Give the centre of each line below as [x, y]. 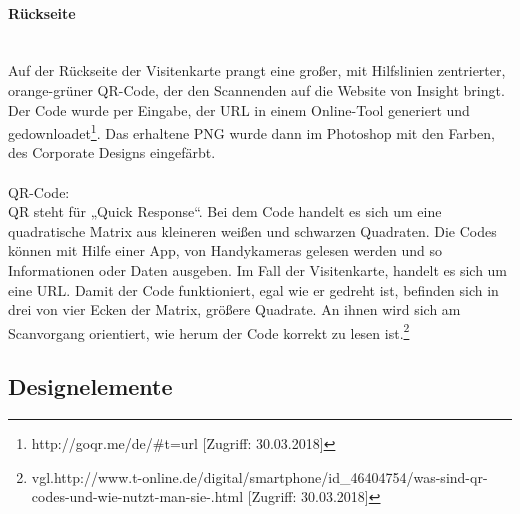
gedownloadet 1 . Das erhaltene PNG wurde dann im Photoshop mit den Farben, [251, 131]
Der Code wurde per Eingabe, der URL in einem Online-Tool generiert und [239, 109]
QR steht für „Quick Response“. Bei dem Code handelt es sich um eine [225, 211]
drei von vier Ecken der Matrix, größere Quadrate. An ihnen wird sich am [234, 309]
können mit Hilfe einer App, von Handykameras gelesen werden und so [225, 250]
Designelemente [90, 386]
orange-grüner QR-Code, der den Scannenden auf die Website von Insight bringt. [256, 89]
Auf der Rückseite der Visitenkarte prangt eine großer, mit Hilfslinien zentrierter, [257, 70]
